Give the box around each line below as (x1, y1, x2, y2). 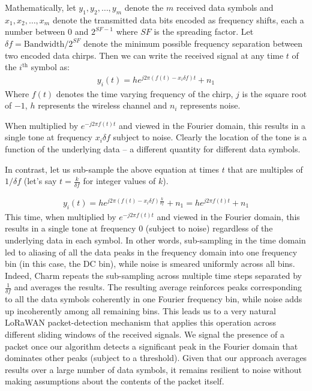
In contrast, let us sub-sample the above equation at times (5, 163, 219, 175)
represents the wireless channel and (38, 99, 167, 112)
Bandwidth (23, 40, 65, 49)
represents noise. (180, 99, 241, 112)
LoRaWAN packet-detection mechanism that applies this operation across (5, 316, 276, 329)
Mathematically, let (5, 1, 76, 13)
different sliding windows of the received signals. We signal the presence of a (5, 328, 285, 340)
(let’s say (23, 175, 57, 187)
